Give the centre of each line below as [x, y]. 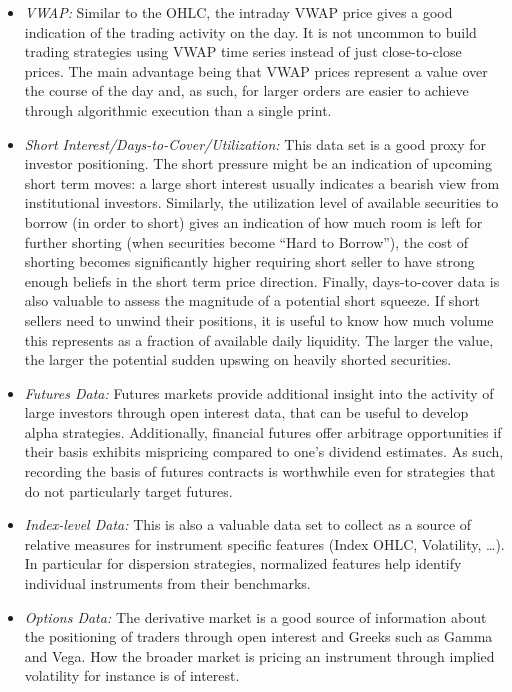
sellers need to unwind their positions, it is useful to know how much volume [259, 319]
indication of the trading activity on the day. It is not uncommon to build [250, 31]
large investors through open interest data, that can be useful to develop [246, 412]
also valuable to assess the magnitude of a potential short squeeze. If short [252, 300]
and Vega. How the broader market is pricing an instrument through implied [259, 655]
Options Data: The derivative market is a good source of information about [255, 616]
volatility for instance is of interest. [132, 675]
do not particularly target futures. [128, 490]
